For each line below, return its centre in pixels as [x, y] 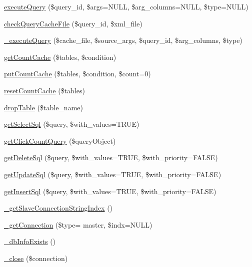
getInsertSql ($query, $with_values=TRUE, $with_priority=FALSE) [110, 191]
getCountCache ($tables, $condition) [60, 57]
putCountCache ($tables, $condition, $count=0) [77, 74]
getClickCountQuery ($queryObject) [60, 140]
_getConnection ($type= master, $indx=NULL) [78, 224]
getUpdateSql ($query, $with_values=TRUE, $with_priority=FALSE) [113, 174]
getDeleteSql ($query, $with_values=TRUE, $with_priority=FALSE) [111, 157]
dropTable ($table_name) [43, 107]
